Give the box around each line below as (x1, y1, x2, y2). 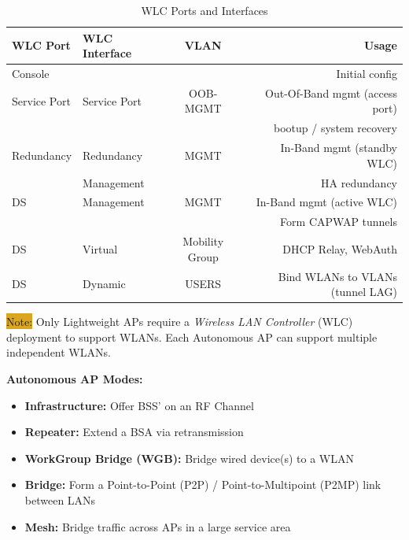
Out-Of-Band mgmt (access (265, 84, 397, 101)
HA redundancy (321, 174, 397, 190)
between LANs (24, 492, 96, 508)
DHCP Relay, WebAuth (282, 240, 397, 257)
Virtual (83, 240, 118, 257)
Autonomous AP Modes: (6, 371, 143, 387)
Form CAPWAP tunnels (280, 213, 397, 230)
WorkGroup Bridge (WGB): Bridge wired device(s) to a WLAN (24, 449, 354, 466)
